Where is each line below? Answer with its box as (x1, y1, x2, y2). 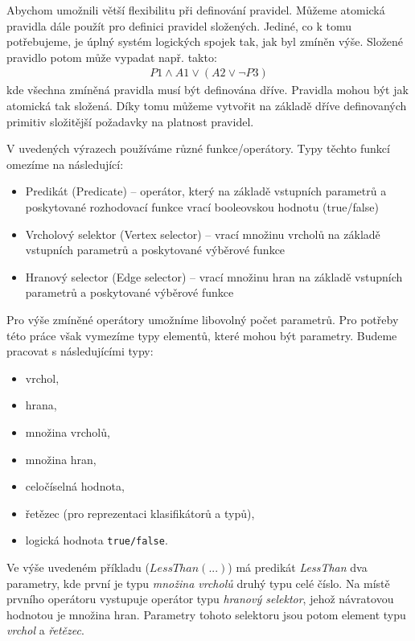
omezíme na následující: (6, 155, 124, 172)
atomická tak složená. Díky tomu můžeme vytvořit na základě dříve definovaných (6, 97, 407, 113)
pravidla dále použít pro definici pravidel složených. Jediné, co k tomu (6, 17, 351, 34)
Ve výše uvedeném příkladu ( (6, 558, 150, 575)
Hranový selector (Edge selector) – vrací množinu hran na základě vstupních (25, 268, 403, 285)
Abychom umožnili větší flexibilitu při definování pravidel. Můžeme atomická (6, 2, 385, 18)
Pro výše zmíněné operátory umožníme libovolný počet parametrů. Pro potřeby (6, 310, 399, 327)
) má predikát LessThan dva (228, 558, 368, 575)
